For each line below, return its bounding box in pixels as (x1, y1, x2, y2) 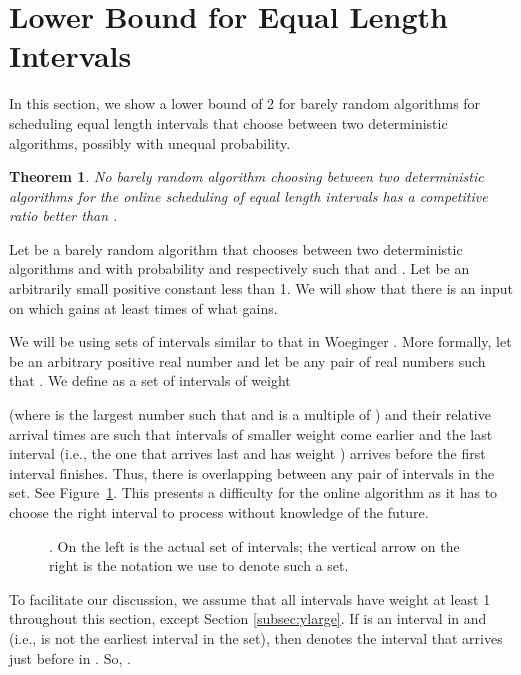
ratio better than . (9, 205, 118, 226)
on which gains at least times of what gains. (9, 297, 278, 318)
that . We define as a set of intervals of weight (9, 370, 291, 391)
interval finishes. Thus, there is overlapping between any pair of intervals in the (9, 462, 495, 483)
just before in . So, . (9, 647, 131, 668)
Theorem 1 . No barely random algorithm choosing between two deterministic (9, 166, 484, 187)
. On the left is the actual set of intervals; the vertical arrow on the (49, 535, 460, 556)
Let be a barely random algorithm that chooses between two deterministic (9, 238, 463, 259)
